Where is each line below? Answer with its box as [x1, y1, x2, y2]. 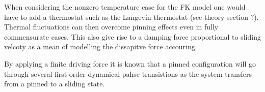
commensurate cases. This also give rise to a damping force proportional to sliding [4, 31, 261, 42]
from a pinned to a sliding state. [4, 78, 105, 89]
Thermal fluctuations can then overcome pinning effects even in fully [4, 21, 219, 32]
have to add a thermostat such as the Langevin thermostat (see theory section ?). [4, 11, 259, 22]
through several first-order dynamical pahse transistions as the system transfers [4, 68, 252, 79]
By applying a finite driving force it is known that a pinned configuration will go [4, 58, 256, 69]
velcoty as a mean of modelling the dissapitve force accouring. [4, 41, 197, 52]
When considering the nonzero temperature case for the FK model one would [4, 2, 246, 12]
